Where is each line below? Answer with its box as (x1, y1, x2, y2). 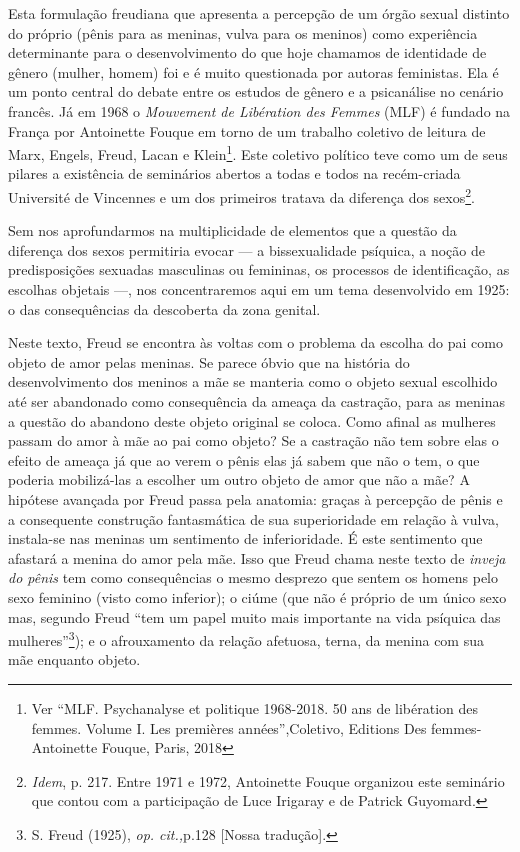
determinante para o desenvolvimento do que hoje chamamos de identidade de (8, 42, 487, 63)
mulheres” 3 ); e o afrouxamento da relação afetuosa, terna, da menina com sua (8, 627, 484, 650)
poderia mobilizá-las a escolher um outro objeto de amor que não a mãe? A (8, 469, 470, 490)
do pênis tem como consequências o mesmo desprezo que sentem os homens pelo (8, 567, 498, 588)
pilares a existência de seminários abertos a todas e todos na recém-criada (8, 163, 461, 184)
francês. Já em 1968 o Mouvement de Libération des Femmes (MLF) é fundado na (8, 100, 511, 121)
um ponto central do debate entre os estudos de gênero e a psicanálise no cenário (8, 81, 504, 102)
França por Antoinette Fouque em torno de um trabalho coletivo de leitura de (8, 120, 486, 141)
